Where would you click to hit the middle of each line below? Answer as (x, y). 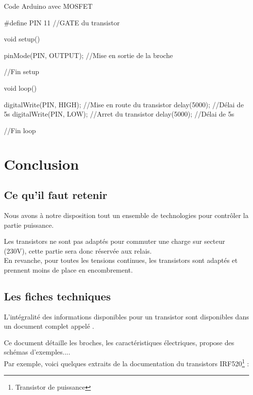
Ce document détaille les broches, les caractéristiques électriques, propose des (119, 342)
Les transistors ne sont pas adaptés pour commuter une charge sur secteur (115, 241)
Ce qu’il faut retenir (56, 195)
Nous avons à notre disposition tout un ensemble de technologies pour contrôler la (126, 215)
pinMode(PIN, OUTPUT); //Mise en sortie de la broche (89, 55)
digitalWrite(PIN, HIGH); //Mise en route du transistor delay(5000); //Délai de (124, 104)
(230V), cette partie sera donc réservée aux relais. (78, 250)
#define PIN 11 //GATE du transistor (62, 22)
